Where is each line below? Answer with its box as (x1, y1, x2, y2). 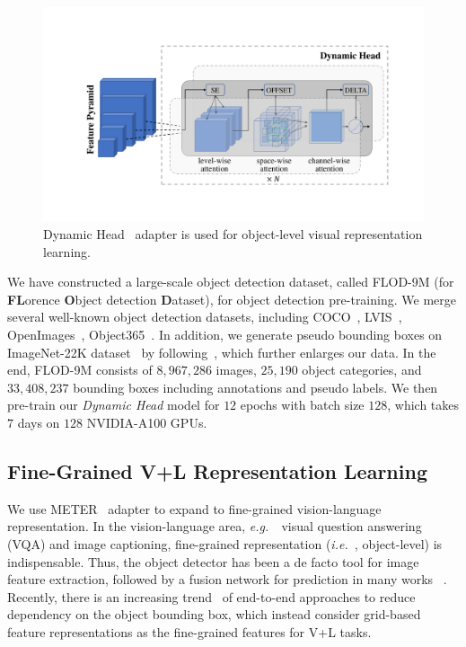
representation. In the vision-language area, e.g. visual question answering (7, 517, 422, 536)
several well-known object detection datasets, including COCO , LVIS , (7, 307, 402, 326)
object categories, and (302, 360, 422, 379)
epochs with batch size (240, 395, 365, 414)
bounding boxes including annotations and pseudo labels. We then (73, 377, 438, 396)
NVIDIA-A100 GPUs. (86, 413, 207, 432)
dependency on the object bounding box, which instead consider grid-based (7, 605, 421, 624)
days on (17, 413, 60, 432)
